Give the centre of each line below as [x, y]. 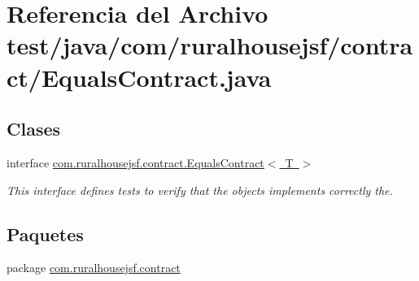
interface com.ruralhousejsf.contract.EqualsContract [135, 162]
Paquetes [45, 233]
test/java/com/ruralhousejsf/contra [210, 45]
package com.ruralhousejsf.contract [94, 268]
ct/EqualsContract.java [139, 77]
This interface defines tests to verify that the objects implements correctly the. [200, 190]
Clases [34, 129]
